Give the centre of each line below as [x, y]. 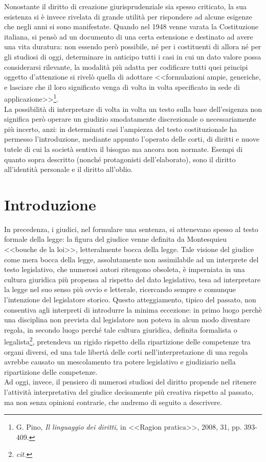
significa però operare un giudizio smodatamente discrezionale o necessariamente [130, 119]
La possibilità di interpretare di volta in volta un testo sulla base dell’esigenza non [133, 109]
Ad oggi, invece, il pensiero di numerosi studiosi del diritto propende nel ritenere [130, 382]
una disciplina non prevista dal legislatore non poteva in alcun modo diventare [127, 320]
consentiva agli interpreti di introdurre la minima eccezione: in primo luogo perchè [133, 309]
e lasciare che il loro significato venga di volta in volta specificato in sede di [122, 86]
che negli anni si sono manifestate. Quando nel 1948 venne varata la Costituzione [131, 26]
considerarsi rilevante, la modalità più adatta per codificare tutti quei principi [126, 66]
